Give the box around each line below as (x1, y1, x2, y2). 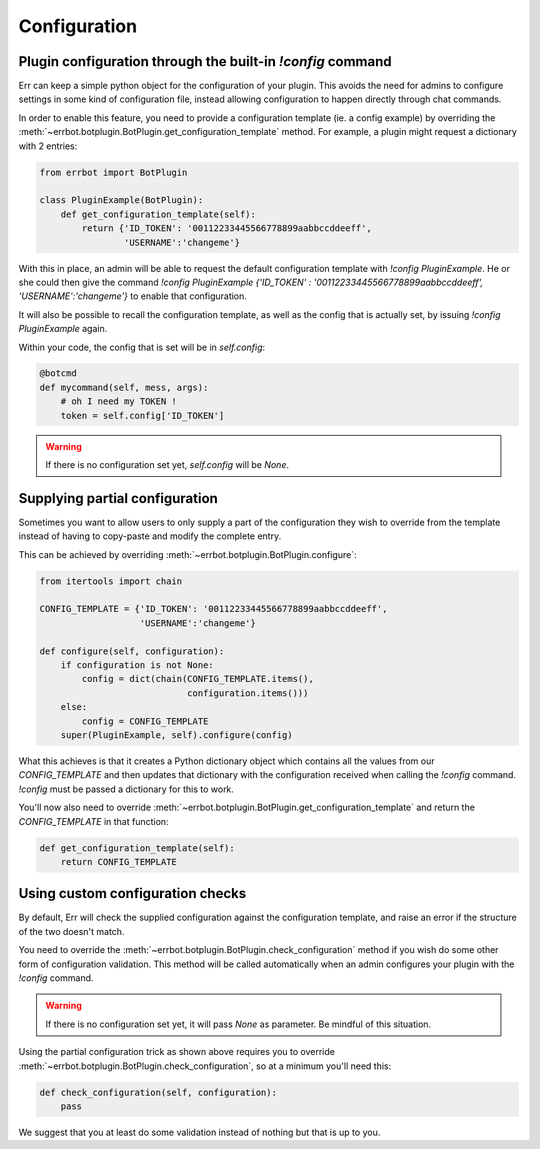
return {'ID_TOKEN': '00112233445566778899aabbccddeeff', (81, 223, 372, 234)
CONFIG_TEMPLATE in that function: (18, 815, 169, 827)
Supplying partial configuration (18, 490, 219, 507)
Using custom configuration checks (18, 885, 247, 902)
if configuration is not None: (60, 660, 214, 671)
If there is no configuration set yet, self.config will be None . (45, 459, 290, 471)
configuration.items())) (186, 687, 309, 699)
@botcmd (39, 368, 77, 379)
